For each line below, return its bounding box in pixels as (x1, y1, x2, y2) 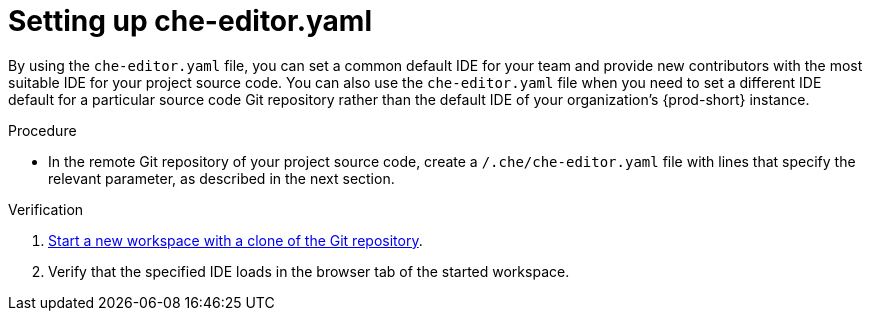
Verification (8, 200, 84, 218)
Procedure (8, 121, 77, 139)
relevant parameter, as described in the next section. (48, 169, 395, 187)
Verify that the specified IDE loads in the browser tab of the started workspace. (48, 262, 570, 280)
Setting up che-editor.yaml (8, 4, 373, 38)
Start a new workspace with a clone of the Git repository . (48, 231, 423, 249)
